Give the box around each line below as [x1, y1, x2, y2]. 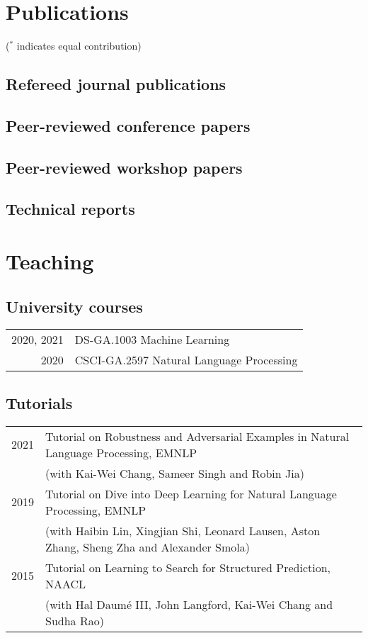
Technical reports [6, 198, 135, 220]
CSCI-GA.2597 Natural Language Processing [74, 352, 298, 369]
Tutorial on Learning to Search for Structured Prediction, [45, 559, 331, 576]
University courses [6, 295, 143, 317]
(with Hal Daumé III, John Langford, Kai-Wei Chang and [45, 595, 333, 612]
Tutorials [6, 391, 73, 413]
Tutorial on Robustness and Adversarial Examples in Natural [45, 427, 350, 444]
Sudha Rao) [45, 612, 104, 629]
